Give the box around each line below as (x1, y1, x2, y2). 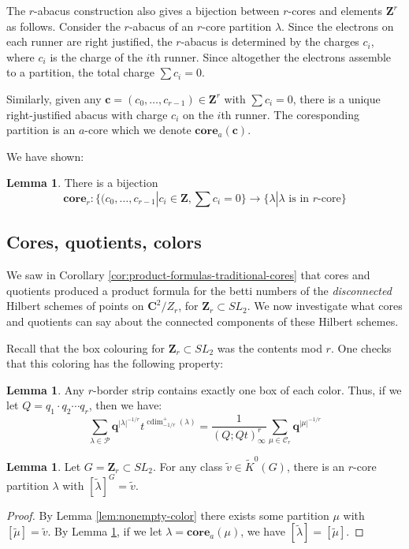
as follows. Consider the (6, 17, 121, 34)
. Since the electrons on (281, 17, 394, 34)
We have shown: (6, 148, 84, 164)
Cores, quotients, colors (6, 230, 202, 254)
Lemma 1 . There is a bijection (6, 174, 158, 191)
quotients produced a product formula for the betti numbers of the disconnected (6, 282, 392, 298)
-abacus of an (128, 17, 194, 34)
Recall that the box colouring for (6, 339, 165, 356)
